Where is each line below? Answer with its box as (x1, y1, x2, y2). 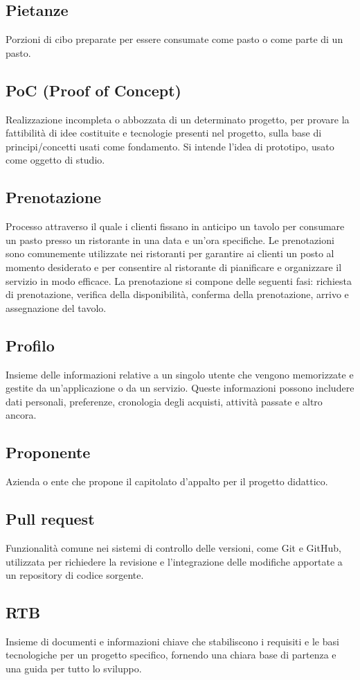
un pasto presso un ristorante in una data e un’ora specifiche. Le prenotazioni (6, 232, 334, 247)
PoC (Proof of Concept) (6, 79, 181, 101)
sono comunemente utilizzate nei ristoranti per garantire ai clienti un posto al (6, 246, 334, 261)
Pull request (6, 508, 95, 530)
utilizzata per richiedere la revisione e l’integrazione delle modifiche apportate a (6, 554, 343, 568)
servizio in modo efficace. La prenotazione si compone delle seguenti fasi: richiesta (6, 273, 352, 288)
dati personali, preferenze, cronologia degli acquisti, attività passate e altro (6, 394, 323, 408)
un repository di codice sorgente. (6, 568, 144, 582)
